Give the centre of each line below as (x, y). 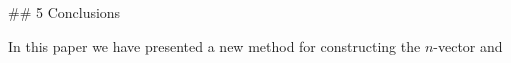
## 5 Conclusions (64, 12)
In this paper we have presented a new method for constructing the (214, 45)
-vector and (468, 45)
